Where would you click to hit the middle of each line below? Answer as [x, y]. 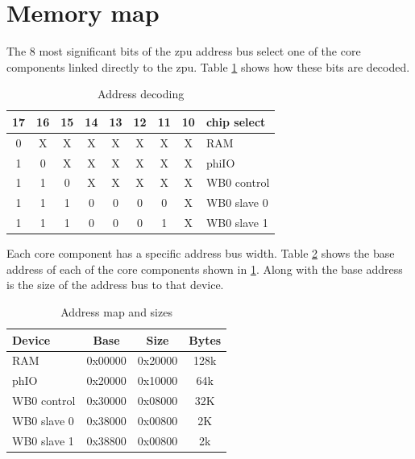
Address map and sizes [116, 312]
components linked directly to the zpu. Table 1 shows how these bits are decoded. [208, 66]
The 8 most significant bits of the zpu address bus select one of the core [184, 51]
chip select [236, 121]
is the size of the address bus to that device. [115, 285]
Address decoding [141, 94]
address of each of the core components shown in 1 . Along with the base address [205, 269]
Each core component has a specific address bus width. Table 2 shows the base [201, 253]
